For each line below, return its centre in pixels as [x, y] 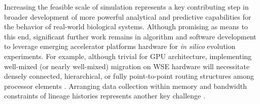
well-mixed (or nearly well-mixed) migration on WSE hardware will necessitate [127, 66]
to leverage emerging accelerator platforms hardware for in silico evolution [120, 46]
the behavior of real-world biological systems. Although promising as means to [126, 27]
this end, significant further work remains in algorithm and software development [130, 36]
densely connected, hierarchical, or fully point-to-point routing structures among [129, 76]
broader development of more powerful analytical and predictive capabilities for [128, 16]
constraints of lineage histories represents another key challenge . [105, 96]
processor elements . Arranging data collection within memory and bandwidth [126, 86]
